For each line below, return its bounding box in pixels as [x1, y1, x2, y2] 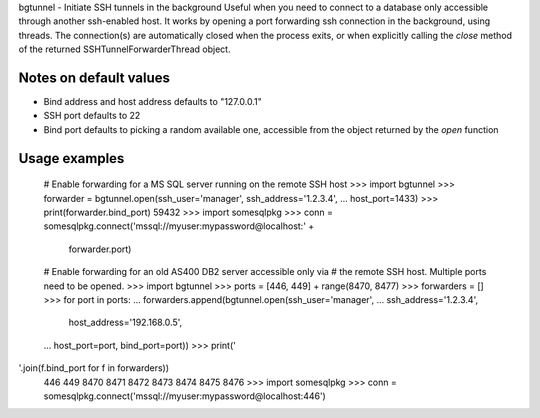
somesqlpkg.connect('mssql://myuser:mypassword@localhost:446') [43, 390, 327, 402]
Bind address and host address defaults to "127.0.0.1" [43, 96, 262, 108]
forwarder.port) [68, 243, 132, 255]
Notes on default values [18, 69, 170, 86]
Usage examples [18, 150, 125, 167]
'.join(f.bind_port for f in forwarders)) [18, 362, 170, 374]
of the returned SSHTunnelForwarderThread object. [18, 43, 231, 55]
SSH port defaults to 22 [43, 110, 141, 122]
